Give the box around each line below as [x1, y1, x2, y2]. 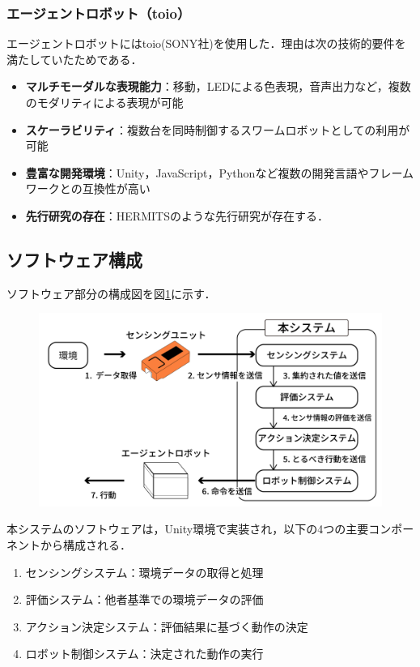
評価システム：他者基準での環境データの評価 [25, 591, 264, 608]
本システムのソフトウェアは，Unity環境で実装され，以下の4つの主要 [6, 520, 369, 537]
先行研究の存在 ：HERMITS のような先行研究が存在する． [25, 207, 329, 224]
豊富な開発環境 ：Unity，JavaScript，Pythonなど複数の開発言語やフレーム [25, 164, 414, 181]
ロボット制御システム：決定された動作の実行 [25, 645, 264, 662]
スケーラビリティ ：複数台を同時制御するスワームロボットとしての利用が [25, 121, 410, 138]
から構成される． [40, 537, 131, 554]
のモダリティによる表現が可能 [25, 94, 184, 110]
